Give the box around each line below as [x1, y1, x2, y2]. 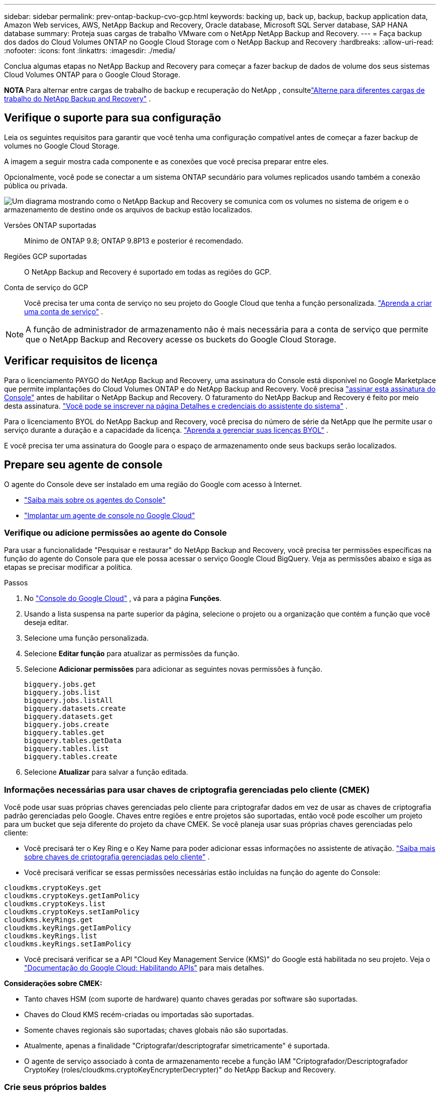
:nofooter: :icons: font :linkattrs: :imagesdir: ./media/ [4, 46, 176, 55]
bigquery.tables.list [24, 745, 109, 753]
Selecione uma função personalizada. [24, 634, 149, 643]
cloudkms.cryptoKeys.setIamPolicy [4, 908, 140, 916]
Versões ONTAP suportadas [4, 220, 96, 229]
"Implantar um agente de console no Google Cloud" [24, 511, 195, 520]
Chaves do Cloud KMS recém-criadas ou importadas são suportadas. [24, 1010, 254, 1019]
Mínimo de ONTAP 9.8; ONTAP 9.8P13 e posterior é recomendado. [24, 236, 244, 245]
